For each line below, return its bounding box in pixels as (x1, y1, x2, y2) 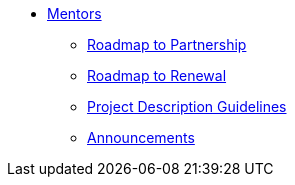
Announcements (87, 129, 195, 146)
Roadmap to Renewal (87, 67, 227, 84)
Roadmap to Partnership (87, 36, 247, 53)
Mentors (47, 5, 102, 22)
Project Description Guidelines (87, 98, 287, 115)
